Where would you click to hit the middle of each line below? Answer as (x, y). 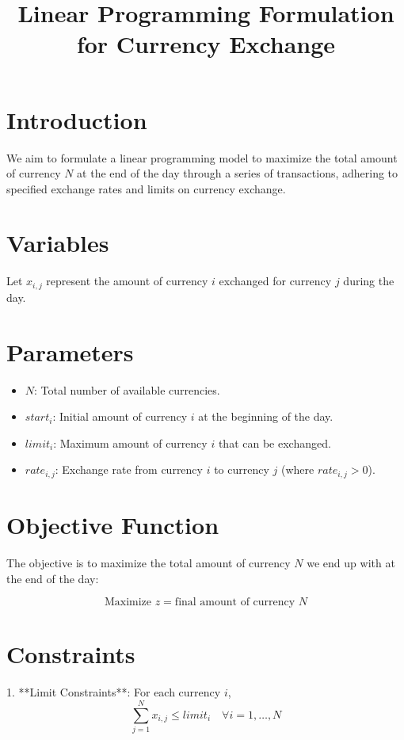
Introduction (77, 119)
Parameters (70, 351)
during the (369, 281)
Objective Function (113, 524)
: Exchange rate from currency (129, 469)
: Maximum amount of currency (130, 442)
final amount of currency (235, 603)
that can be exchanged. (274, 442)
